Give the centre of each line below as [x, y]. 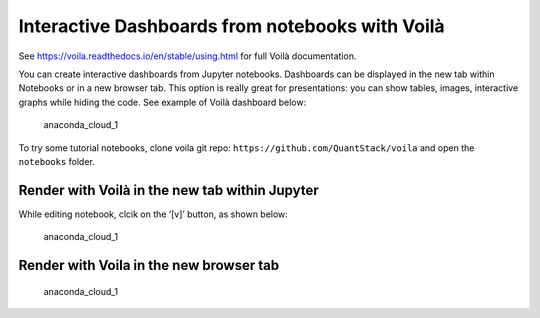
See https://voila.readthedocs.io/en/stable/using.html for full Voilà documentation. [187, 56]
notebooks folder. [56, 161]
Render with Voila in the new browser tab [149, 265]
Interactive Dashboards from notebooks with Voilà [231, 26]
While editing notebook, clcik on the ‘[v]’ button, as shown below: [153, 214]
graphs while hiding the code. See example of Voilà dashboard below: [162, 102]
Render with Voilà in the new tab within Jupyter [168, 190]
